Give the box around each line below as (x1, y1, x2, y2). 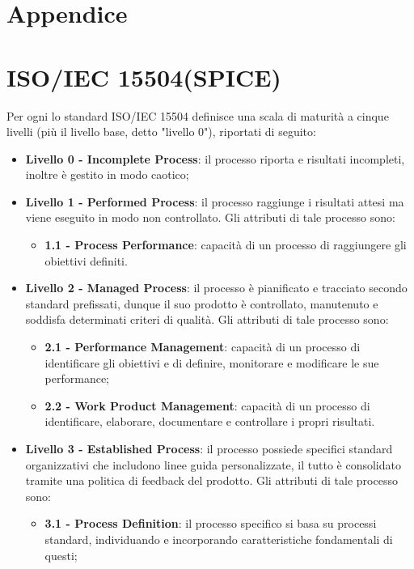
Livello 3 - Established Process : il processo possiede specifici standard (25, 440, 393, 456)
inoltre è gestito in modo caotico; (25, 166, 189, 183)
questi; (44, 546, 78, 563)
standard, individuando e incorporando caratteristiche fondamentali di (44, 530, 393, 547)
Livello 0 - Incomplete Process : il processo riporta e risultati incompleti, (25, 150, 405, 167)
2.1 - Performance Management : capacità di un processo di (44, 338, 361, 355)
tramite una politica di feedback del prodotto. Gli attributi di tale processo (25, 472, 398, 489)
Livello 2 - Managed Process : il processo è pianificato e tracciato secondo (25, 279, 408, 296)
